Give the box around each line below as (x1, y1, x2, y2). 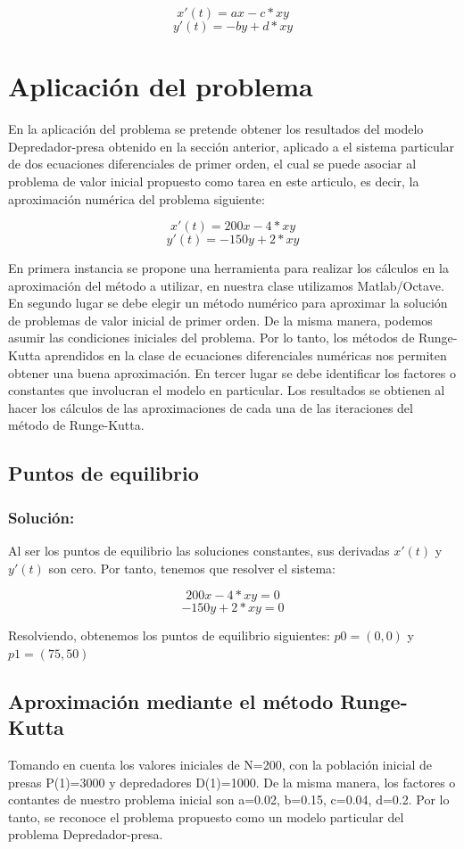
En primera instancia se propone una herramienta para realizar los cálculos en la (8, 259, 449, 277)
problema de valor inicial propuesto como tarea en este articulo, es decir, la (8, 171, 419, 190)
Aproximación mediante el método (8, 687, 334, 714)
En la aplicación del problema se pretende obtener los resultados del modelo (8, 120, 424, 138)
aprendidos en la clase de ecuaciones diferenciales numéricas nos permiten (45, 346, 447, 365)
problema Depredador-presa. (8, 825, 163, 844)
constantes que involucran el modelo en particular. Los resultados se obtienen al (8, 381, 445, 400)
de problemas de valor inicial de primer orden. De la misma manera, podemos (8, 310, 433, 329)
